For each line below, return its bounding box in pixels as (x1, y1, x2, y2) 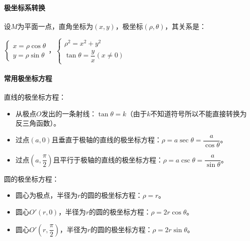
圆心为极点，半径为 (15, 190, 78, 200)
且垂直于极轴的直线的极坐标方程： (51, 134, 162, 145)
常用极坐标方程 (4, 73, 52, 83)
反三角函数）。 (15, 118, 60, 128)
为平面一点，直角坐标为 (17, 21, 93, 31)
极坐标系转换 (4, 2, 45, 12)
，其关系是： (165, 21, 206, 31)
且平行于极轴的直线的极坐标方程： (53, 154, 163, 164)
